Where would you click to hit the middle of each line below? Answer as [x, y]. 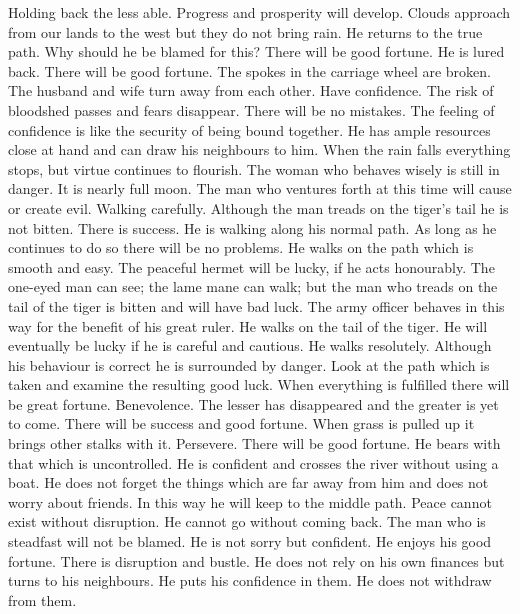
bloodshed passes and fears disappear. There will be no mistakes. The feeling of [251, 109]
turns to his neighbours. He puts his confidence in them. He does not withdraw [250, 580]
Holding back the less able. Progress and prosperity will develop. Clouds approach [259, 12]
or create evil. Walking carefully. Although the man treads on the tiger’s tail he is [258, 207]
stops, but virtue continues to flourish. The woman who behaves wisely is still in [254, 168]
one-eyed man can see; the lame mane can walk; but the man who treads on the [253, 286]
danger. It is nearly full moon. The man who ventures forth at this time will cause [260, 188]
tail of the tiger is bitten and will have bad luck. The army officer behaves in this [256, 305]
